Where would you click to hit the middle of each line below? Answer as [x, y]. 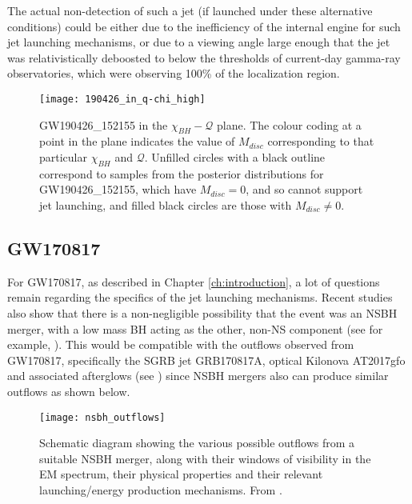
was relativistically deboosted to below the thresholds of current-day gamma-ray [204, 57]
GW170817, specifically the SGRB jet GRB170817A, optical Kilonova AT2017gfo [206, 360]
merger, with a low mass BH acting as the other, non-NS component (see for [195, 328]
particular [63, 157]
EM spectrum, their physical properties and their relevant [181, 474]
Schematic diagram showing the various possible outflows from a [197, 443]
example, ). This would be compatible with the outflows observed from [181, 344]
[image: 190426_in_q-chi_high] [122, 99]
